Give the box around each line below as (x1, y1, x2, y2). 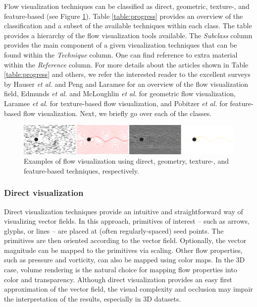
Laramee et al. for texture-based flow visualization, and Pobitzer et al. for (4, 98, 228, 108)
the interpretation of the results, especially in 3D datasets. (4, 293, 181, 304)
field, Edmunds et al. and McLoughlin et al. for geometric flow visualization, (4, 88, 236, 99)
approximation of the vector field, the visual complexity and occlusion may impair (4, 284, 253, 294)
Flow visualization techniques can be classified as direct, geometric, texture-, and (4, 1, 250, 11)
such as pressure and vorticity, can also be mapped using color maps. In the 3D (4, 254, 245, 265)
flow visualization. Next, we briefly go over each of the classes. (23, 108, 212, 118)
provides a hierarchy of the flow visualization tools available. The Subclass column (4, 30, 253, 40)
